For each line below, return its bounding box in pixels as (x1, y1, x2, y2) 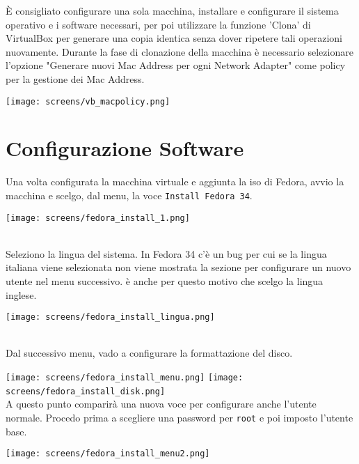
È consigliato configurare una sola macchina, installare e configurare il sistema (6, 3, 339, 17)
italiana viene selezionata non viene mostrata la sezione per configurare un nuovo (6, 260, 351, 274)
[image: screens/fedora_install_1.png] (6, 212, 190, 223)
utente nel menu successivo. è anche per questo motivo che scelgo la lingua (6, 274, 324, 288)
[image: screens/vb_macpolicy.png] (6, 96, 170, 107)
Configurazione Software (6, 134, 244, 162)
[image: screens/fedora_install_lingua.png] (6, 312, 215, 323)
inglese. (6, 287, 37, 302)
